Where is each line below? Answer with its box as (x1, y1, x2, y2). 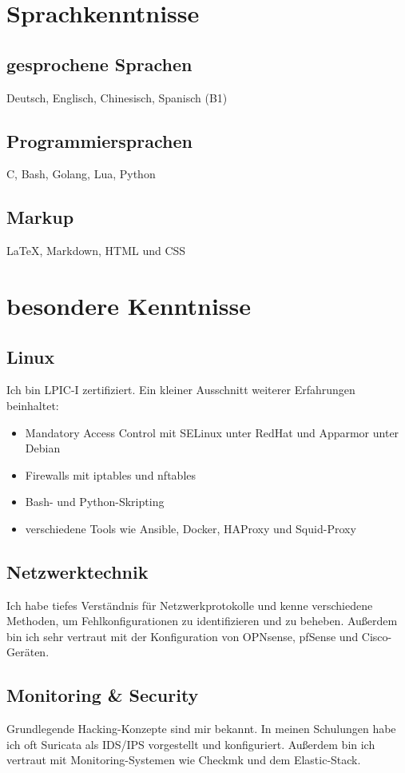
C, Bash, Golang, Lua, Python (6, 165, 156, 182)
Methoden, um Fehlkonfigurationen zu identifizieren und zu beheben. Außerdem (6, 612, 398, 629)
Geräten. (6, 644, 50, 660)
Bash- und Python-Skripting (25, 493, 165, 510)
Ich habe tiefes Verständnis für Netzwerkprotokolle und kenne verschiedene (6, 596, 373, 613)
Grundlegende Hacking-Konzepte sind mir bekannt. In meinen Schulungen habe (6, 720, 396, 737)
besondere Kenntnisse (6, 289, 252, 321)
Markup (6, 205, 74, 229)
